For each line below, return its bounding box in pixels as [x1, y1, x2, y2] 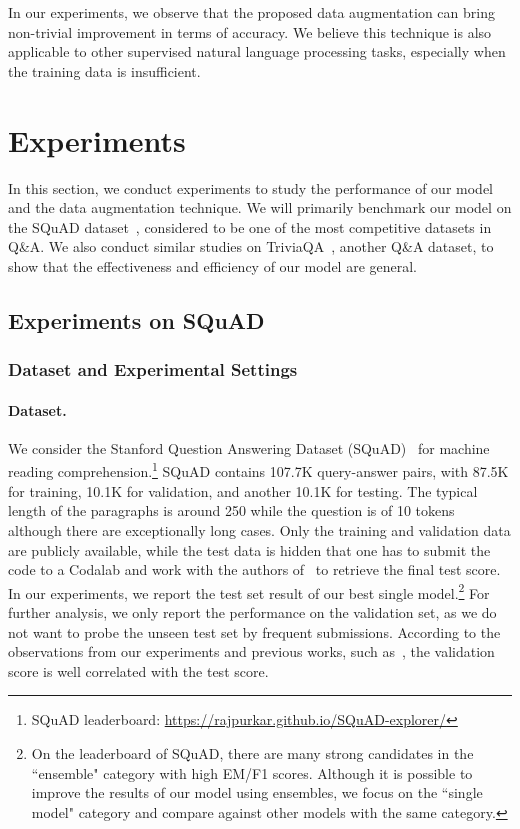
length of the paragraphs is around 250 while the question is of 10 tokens [8, 500, 455, 521]
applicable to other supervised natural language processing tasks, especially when [8, 41, 506, 62]
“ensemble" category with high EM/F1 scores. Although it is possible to [31, 762, 473, 783]
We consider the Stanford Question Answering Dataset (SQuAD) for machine [8, 437, 490, 458]
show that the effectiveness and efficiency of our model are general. [8, 255, 418, 276]
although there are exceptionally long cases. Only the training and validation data [8, 519, 511, 540]
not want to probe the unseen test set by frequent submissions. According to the [8, 621, 501, 642]
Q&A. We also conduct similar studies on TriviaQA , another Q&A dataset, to [8, 236, 494, 257]
